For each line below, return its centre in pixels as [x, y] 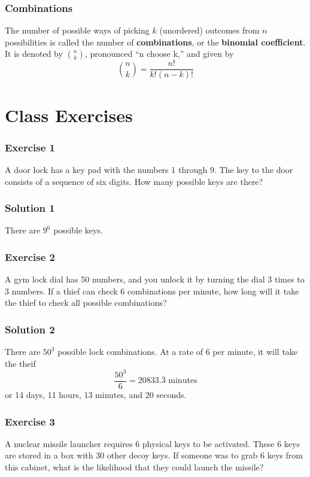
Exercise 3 [30, 421]
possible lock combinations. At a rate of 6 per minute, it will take [178, 352]
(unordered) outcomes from [209, 30]
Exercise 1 [30, 147]
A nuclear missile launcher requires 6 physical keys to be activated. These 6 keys [152, 443]
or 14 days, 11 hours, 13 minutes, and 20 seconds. [96, 395]
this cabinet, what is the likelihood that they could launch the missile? [134, 467]
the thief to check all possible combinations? [86, 303]
